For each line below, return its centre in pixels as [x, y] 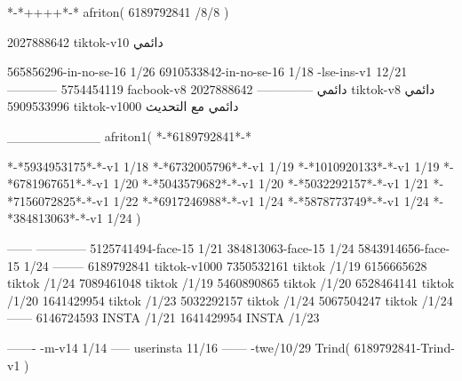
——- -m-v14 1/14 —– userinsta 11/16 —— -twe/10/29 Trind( [179, 347]
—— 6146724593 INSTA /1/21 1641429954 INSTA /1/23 [163, 317]
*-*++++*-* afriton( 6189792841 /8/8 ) [118, 12]
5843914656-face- [404, 247]
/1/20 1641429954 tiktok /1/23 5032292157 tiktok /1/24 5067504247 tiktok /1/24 [230, 300]
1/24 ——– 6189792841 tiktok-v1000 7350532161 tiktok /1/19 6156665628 [225, 265]
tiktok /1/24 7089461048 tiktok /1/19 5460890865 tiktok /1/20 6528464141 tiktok [231, 283]
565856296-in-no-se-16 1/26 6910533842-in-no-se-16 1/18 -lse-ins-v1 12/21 [207, 71]
